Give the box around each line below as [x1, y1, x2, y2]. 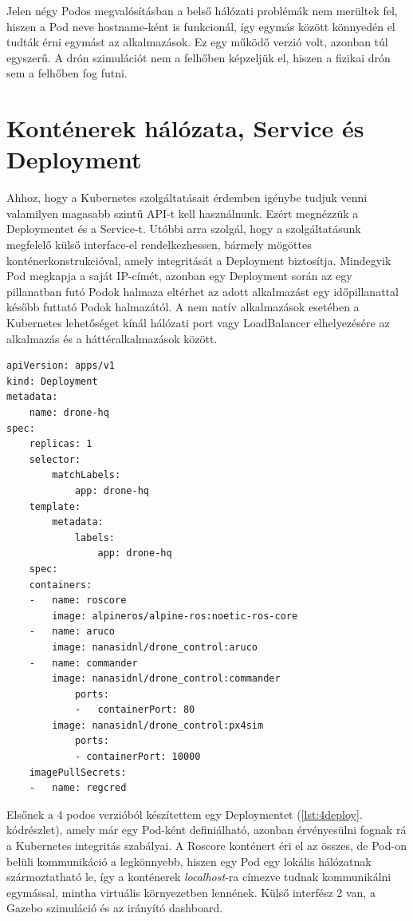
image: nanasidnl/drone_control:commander [52, 673, 281, 685]
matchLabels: [52, 469, 121, 481]
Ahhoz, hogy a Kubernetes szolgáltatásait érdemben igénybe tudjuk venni [6, 189, 368, 206]
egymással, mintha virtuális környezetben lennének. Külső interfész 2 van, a [6, 883, 376, 900]
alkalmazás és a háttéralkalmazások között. [6, 330, 218, 346]
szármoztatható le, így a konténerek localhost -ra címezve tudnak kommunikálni [6, 868, 391, 885]
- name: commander [29, 657, 138, 669]
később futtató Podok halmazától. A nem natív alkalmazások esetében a [6, 298, 360, 315]
